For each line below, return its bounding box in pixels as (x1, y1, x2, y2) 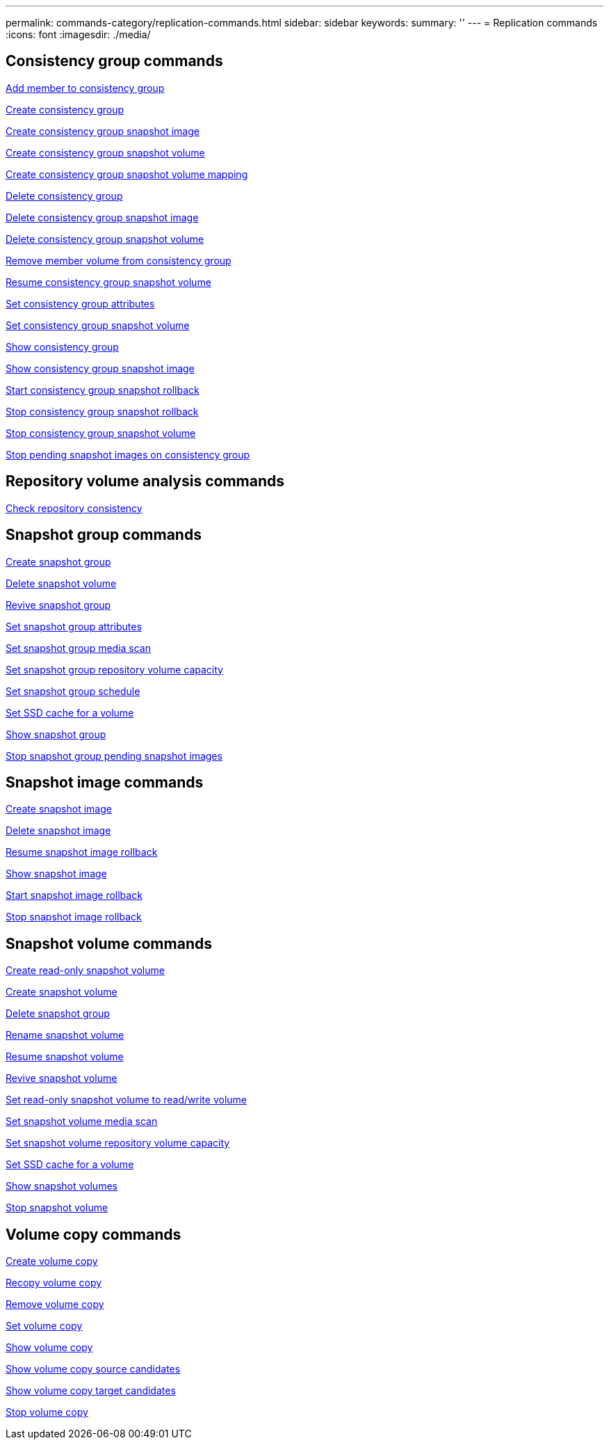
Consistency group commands (6, 52, 223, 70)
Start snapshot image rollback (6, 889, 143, 902)
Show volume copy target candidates (6, 1384, 176, 1397)
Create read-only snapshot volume (6, 964, 165, 977)
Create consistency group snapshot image (6, 125, 200, 137)
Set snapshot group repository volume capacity (6, 663, 223, 676)
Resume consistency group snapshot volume (6, 276, 211, 288)
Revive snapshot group (6, 598, 111, 611)
